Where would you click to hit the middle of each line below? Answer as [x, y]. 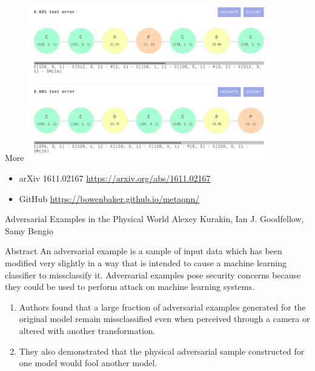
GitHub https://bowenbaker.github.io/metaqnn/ [109, 198]
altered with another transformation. [87, 330]
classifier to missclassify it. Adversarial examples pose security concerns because [153, 274]
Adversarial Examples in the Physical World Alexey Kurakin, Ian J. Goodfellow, [154, 219]
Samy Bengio [29, 230]
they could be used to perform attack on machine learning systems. [130, 287]
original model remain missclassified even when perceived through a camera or [164, 319]
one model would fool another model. [88, 363]
